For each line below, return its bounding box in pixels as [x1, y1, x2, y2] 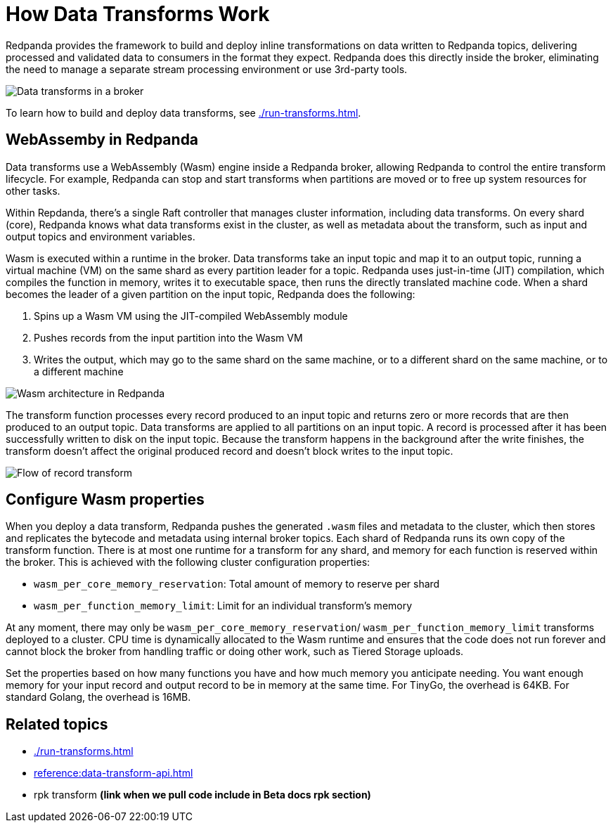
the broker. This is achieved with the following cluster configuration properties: [6, 556, 370, 569]
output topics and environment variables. [6, 230, 195, 242]
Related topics [6, 715, 108, 733]
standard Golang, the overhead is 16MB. [6, 691, 191, 704]
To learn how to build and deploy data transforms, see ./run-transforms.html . [6, 106, 361, 119]
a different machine [34, 365, 124, 377]
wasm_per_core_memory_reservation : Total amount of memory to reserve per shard [34, 578, 440, 590]
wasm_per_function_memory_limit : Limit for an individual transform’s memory [34, 600, 413, 612]
